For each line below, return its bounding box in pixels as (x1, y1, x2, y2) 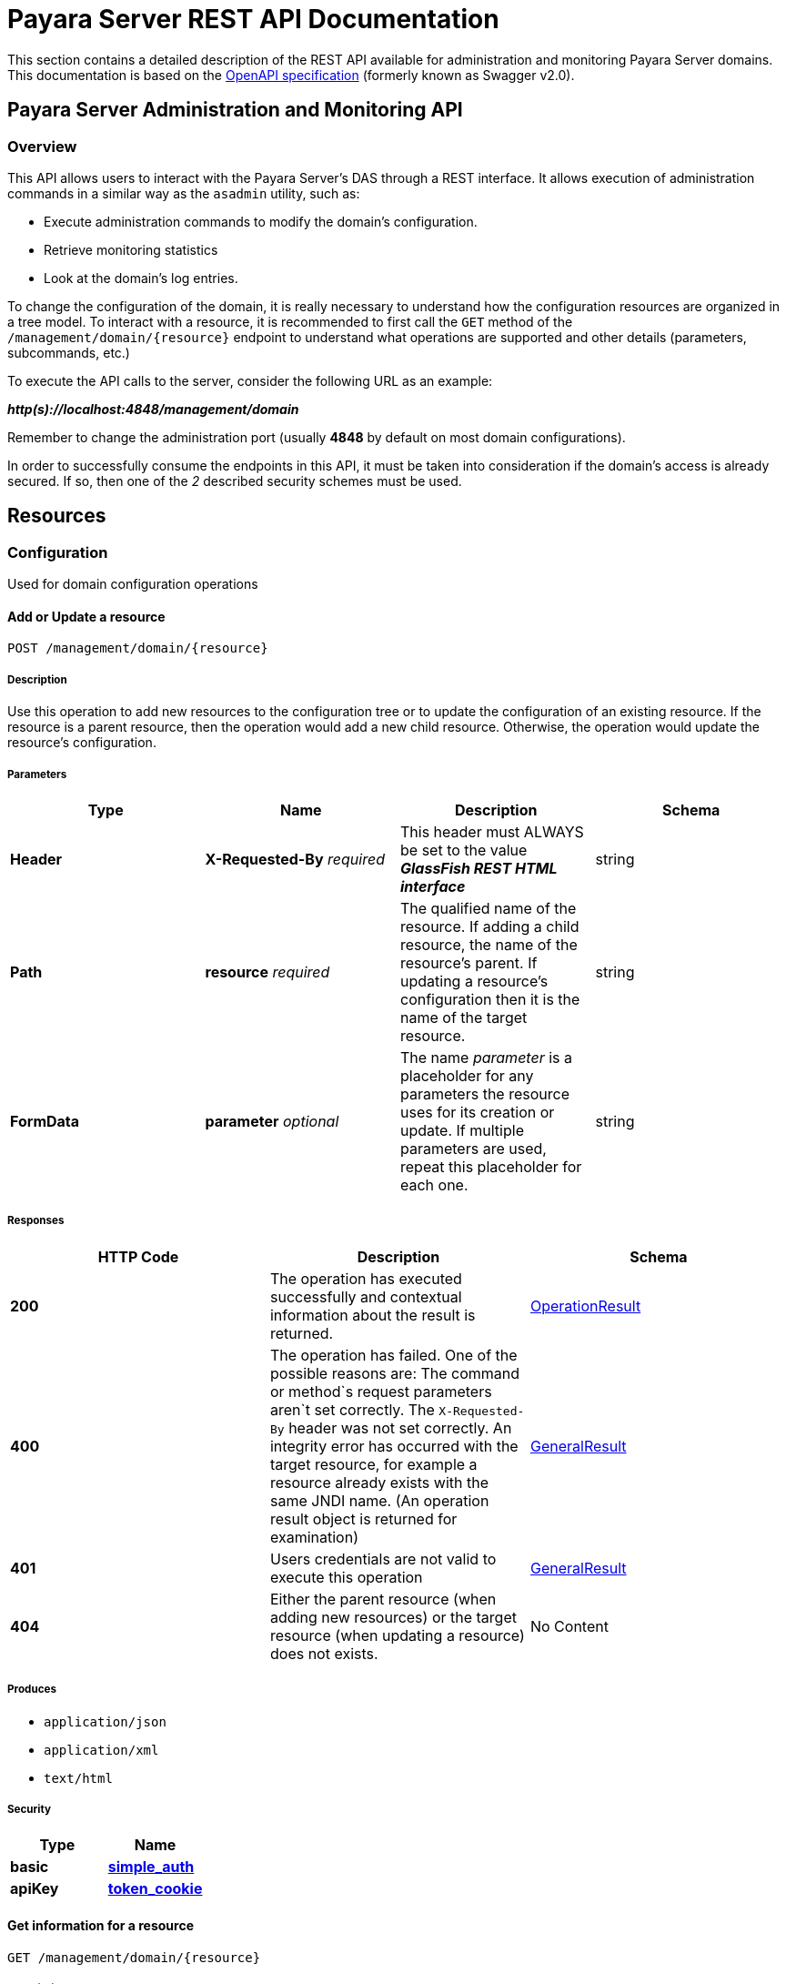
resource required (205, 962, 330, 981)
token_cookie (107, 1879, 203, 1898)
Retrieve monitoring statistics (44, 241, 218, 258)
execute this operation (269, 1567, 423, 1586)
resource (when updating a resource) (269, 1625, 525, 1645)
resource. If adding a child (400, 916, 579, 936)
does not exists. (269, 1644, 378, 1663)
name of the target (400, 1007, 528, 1027)
